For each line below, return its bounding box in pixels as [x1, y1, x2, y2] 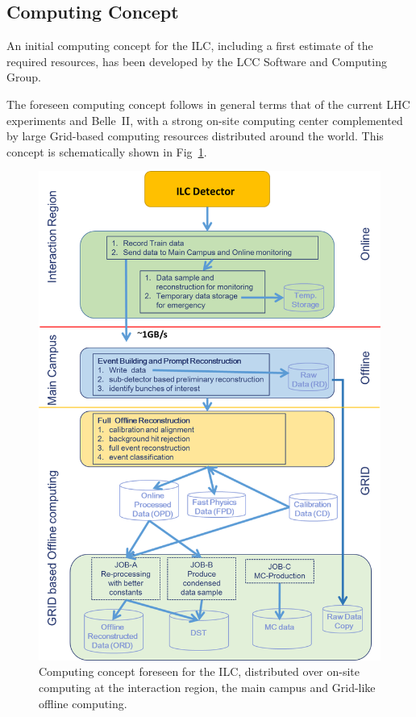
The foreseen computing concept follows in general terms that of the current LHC [6, 95, 410, 112]
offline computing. [39, 694, 127, 711]
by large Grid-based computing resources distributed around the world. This [6, 127, 384, 144]
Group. [6, 69, 41, 85]
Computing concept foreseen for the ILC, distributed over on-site [39, 663, 360, 680]
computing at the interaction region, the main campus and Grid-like [39, 678, 376, 695]
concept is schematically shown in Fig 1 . [6, 143, 207, 160]
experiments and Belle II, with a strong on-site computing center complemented [6, 111, 403, 128]
